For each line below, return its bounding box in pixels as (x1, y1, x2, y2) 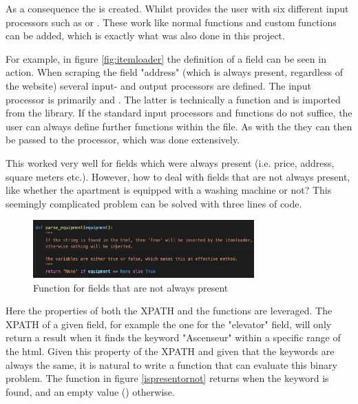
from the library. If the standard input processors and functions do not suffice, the (6, 105, 352, 120)
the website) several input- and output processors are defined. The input (6, 78, 311, 92)
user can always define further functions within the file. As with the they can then (6, 119, 352, 133)
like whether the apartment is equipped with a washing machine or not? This (6, 183, 332, 197)
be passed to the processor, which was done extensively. (6, 132, 240, 147)
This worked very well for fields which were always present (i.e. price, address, (6, 155, 335, 170)
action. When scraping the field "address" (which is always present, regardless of (6, 65, 343, 79)
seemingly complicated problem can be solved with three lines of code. (6, 196, 302, 210)
